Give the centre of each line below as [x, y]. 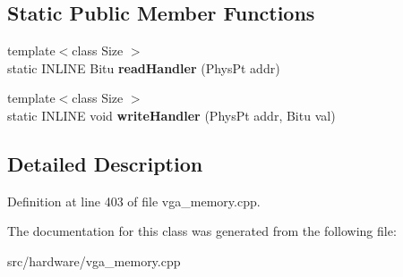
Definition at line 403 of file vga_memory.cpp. [134, 201]
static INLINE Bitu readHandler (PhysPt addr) [144, 67]
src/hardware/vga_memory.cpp [94, 260]
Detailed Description [105, 163]
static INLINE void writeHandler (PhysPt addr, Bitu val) [171, 115]
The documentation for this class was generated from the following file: [202, 231]
